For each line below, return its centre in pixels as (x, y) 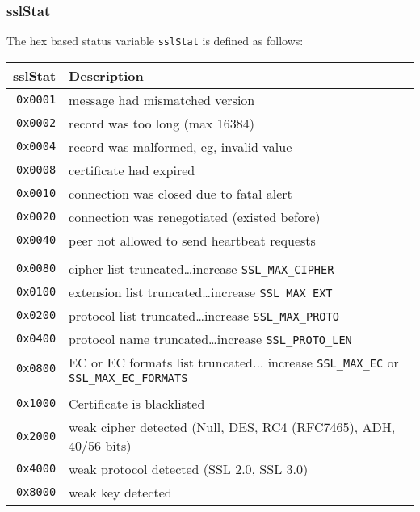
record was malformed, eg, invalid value (181, 146)
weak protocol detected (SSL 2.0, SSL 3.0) (189, 468)
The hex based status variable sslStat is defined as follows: (155, 41)
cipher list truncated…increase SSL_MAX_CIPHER (202, 268)
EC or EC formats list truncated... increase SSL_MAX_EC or (234, 362)
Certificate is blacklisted (137, 403)
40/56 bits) (100, 445)
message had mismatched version (162, 99)
